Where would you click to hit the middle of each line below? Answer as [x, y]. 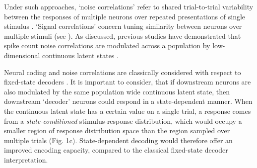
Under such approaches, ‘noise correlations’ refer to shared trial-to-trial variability [129, 6]
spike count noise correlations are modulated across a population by [107, 45]
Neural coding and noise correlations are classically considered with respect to [123, 72]
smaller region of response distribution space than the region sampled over [117, 130]
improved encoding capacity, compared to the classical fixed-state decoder [116, 150]
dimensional [22, 55]
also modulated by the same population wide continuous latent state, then [117, 91]
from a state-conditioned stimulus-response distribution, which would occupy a [123, 121]
